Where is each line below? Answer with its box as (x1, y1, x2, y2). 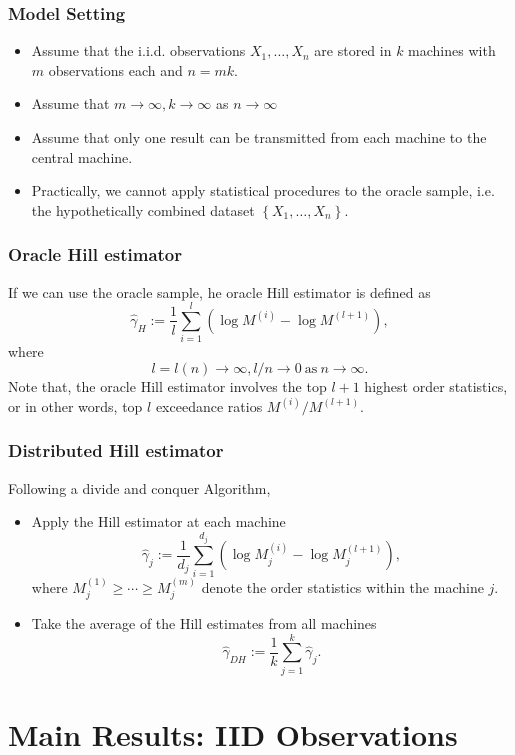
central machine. (31, 146, 133, 167)
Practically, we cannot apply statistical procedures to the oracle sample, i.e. (31, 180, 495, 201)
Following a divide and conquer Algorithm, (8, 477, 271, 498)
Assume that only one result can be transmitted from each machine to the (31, 127, 487, 147)
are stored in (314, 40, 392, 61)
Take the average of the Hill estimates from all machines (31, 612, 377, 633)
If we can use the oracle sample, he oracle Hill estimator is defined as (8, 281, 431, 302)
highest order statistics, (364, 375, 508, 396)
